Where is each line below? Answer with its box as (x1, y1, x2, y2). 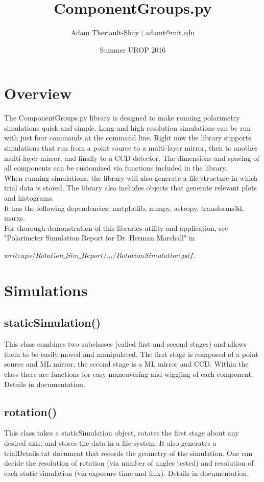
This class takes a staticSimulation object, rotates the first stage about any (4, 427, 239, 438)
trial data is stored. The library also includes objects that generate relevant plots (4, 182, 257, 193)
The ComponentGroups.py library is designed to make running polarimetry (4, 112, 240, 123)
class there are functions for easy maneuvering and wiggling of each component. (4, 368, 253, 379)
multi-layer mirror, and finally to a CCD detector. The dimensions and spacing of (4, 152, 259, 163)
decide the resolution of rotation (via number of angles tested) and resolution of (4, 457, 254, 468)
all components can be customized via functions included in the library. (4, 162, 228, 173)
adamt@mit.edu (146, 27, 195, 38)
